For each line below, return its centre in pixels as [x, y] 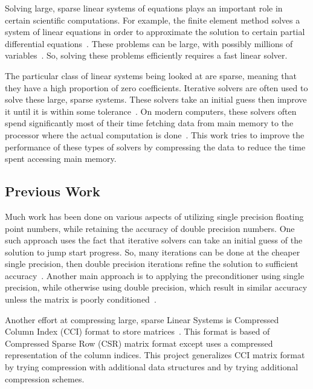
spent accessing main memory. [61, 159]
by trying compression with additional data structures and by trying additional [152, 367]
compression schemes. [45, 378]
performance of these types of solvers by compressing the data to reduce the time [155, 146]
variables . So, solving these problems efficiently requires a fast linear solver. [146, 55]
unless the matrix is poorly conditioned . [81, 299]
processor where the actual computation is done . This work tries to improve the [155, 134]
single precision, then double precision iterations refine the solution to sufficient [152, 264]
